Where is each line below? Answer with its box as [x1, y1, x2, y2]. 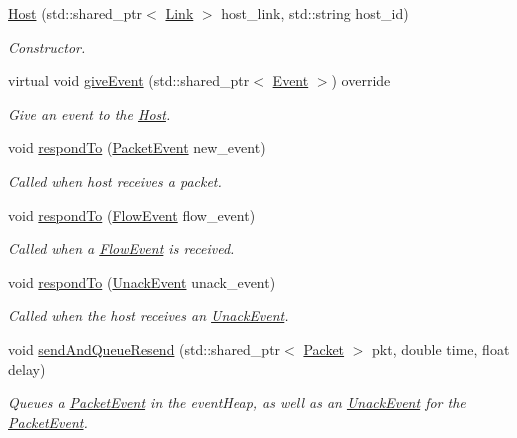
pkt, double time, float [372, 338, 510, 359]
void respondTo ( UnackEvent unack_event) [8, 271, 276, 292]
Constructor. [8, 36, 86, 57]
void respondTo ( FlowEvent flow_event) [8, 204, 256, 225]
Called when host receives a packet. [8, 170, 222, 191]
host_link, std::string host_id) [221, 3, 409, 23]
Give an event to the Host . [8, 103, 171, 124]
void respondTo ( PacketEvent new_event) [8, 137, 266, 158]
